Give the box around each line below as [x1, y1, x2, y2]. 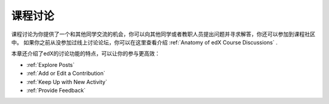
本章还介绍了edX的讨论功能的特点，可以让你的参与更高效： [11, 50, 161, 57]
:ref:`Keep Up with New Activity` [26, 78, 108, 85]
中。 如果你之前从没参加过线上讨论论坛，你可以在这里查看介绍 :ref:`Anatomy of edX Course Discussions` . [11, 38, 278, 46]
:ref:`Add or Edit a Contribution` [26, 70, 106, 77]
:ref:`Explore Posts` [26, 61, 75, 68]
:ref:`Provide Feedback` [26, 86, 86, 94]
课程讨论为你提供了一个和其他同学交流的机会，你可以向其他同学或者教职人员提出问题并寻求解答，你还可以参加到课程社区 [11, 30, 316, 38]
